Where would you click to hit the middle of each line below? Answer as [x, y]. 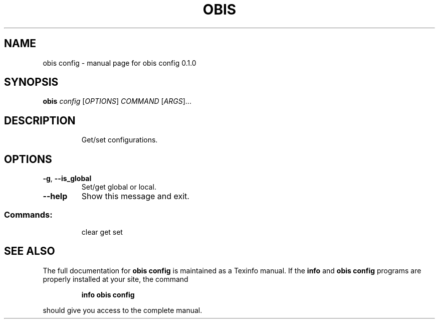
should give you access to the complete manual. [123, 310]
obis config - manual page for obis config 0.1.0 [120, 63]
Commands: [28, 214]
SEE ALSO [30, 251]
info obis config [108, 294]
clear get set [102, 232]
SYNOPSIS [31, 82]
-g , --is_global [67, 179]
